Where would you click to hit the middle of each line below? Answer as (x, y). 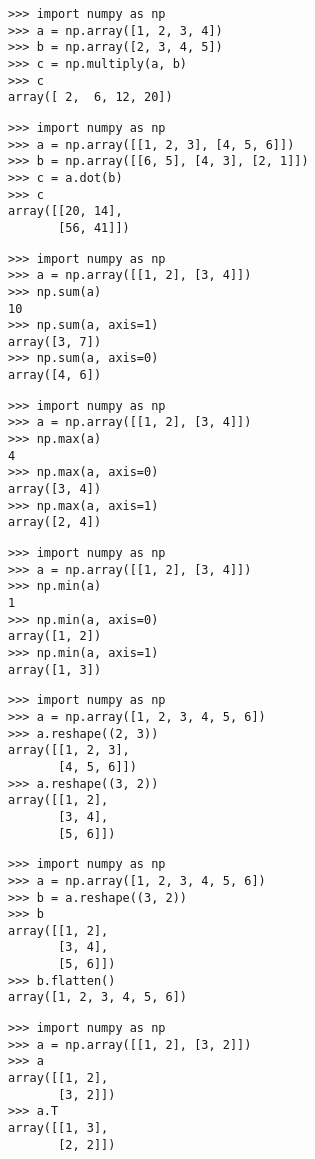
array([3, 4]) (55, 489)
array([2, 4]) (55, 522)
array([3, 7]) (55, 341)
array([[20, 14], (65, 211)
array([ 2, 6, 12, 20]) (90, 97)
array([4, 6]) (55, 375)
